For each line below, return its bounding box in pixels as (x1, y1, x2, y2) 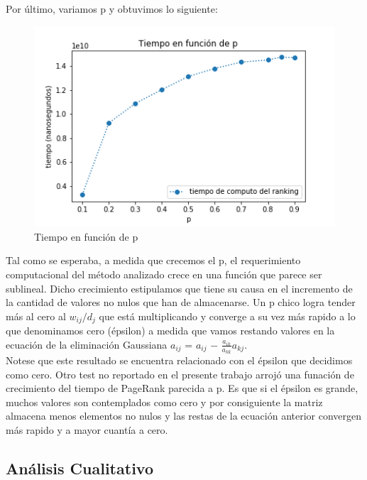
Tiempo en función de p (34, 229, 138, 244)
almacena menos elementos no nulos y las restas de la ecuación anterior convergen (6, 408, 362, 423)
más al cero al (6, 308, 66, 323)
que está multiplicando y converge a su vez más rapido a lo (99, 308, 356, 323)
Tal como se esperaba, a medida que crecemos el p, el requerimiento (6, 253, 301, 268)
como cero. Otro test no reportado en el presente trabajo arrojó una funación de (6, 366, 354, 381)
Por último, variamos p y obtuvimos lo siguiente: (6, 1, 218, 16)
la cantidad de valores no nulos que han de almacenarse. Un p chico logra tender (6, 295, 356, 310)
